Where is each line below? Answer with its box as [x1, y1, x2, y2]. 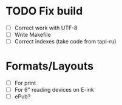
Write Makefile [14, 31, 51, 38]
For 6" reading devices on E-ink [14, 86, 95, 94]
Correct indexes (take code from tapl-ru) [14, 38, 117, 45]
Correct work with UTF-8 [14, 24, 78, 31]
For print [14, 80, 36, 87]
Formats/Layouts [5, 59, 94, 73]
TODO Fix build [5, 4, 83, 18]
